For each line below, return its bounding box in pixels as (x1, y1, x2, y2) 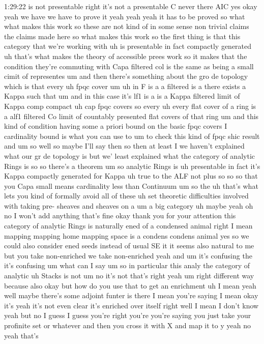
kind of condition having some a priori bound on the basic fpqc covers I (4, 121, 227, 131)
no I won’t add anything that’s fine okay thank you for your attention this (4, 210, 236, 221)
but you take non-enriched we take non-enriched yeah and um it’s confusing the (4, 250, 252, 261)
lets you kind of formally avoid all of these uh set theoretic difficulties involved (4, 190, 249, 201)
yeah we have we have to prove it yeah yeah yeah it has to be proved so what (4, 11, 245, 21)
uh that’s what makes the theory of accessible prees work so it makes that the (4, 50, 247, 61)
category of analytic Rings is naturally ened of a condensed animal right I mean (4, 220, 253, 231)
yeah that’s (4, 330, 39, 340)
